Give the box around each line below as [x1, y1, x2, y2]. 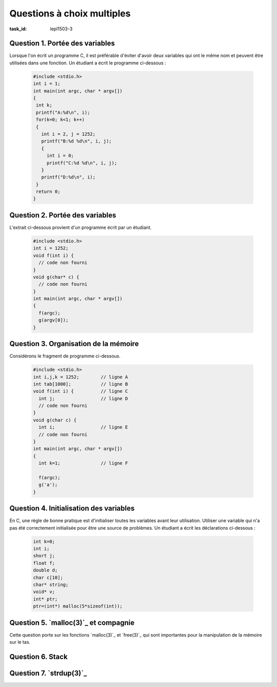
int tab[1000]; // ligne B [33, 381, 128, 387]
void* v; [33, 589, 55, 595]
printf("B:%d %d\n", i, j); [41, 138, 112, 144]
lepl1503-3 [50, 26, 73, 32]
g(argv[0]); [38, 317, 69, 323]
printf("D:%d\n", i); [41, 174, 96, 180]
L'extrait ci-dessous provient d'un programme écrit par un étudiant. [9, 224, 152, 230]
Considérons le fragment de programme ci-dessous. [9, 353, 121, 359]
